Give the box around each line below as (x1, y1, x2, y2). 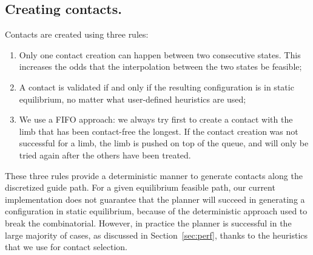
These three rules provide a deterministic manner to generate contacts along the (5, 169, 303, 182)
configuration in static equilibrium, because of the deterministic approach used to (5, 205, 308, 217)
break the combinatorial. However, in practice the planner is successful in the (5, 216, 292, 229)
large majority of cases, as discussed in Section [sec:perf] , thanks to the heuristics (5, 228, 308, 241)
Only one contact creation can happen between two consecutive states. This (19, 48, 301, 61)
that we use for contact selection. (5, 240, 127, 253)
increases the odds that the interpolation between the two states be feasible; (19, 60, 302, 73)
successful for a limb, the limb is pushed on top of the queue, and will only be (19, 137, 309, 149)
